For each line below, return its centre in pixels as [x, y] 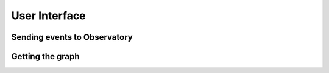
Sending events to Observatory [72, 37]
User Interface [48, 16]
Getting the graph [45, 56]
